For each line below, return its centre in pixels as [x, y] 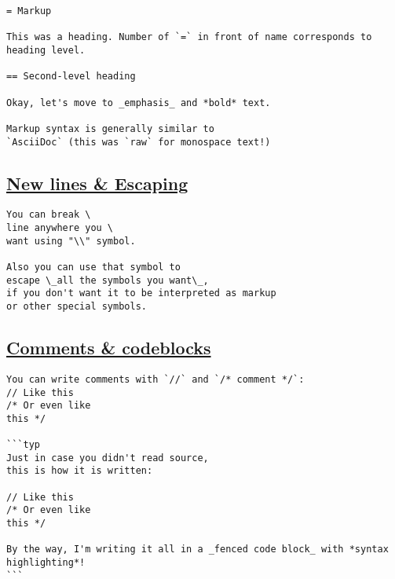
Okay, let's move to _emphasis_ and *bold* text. [139, 103]
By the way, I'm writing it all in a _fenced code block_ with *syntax [197, 550]
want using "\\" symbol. [71, 241]
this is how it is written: [80, 471]
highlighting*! [46, 563]
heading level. [46, 50]
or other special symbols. [77, 307]
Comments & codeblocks [109, 348]
